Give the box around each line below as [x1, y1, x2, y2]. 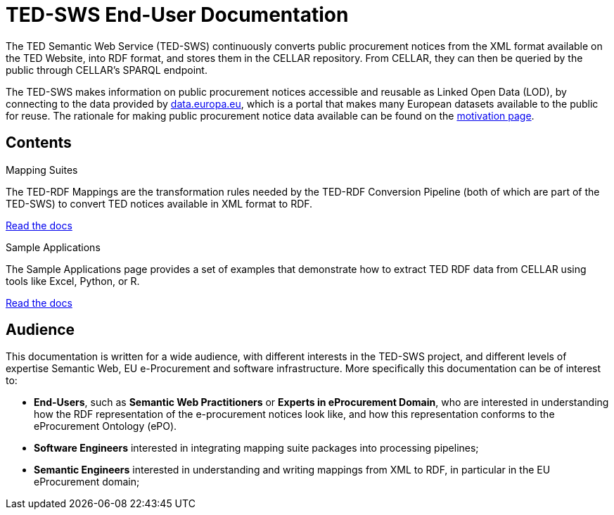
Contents [6, 134, 72, 152]
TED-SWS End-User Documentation [6, 3, 349, 27]
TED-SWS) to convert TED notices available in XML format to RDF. [6, 197, 313, 210]
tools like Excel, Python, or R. [6, 274, 140, 287]
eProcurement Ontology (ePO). [34, 420, 177, 433]
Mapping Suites [6, 163, 78, 176]
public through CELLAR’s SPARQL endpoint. [6, 63, 207, 76]
